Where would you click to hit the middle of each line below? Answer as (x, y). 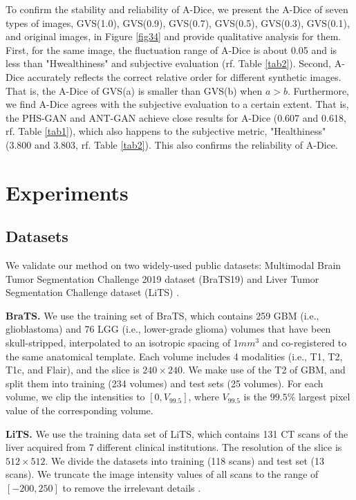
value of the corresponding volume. (79, 410)
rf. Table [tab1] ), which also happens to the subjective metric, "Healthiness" (166, 131)
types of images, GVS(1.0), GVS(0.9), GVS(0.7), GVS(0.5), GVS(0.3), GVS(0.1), (178, 22)
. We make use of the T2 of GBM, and (264, 370)
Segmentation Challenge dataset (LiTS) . (93, 292)
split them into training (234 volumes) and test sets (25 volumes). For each (165, 383)
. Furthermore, (319, 90)
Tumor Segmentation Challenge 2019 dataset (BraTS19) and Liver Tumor (162, 278)
